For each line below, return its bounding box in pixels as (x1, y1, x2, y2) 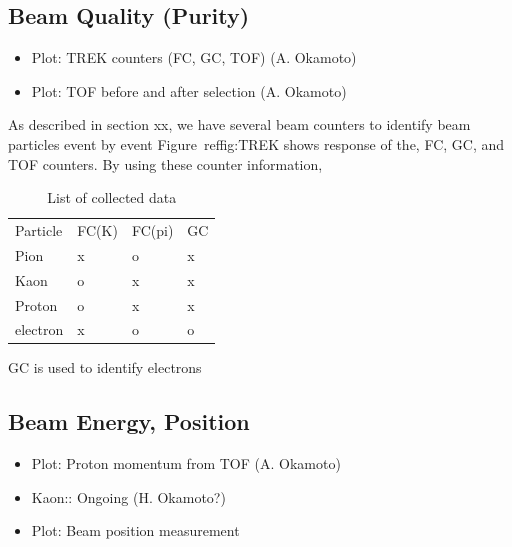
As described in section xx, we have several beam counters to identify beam (8, 114, 471, 135)
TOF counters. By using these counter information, (8, 153, 323, 174)
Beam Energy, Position (8, 406, 250, 437)
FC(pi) (131, 220, 174, 241)
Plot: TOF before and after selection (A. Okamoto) (31, 80, 347, 101)
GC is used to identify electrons (8, 357, 202, 378)
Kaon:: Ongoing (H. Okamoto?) (31, 486, 226, 507)
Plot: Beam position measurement (31, 520, 240, 541)
